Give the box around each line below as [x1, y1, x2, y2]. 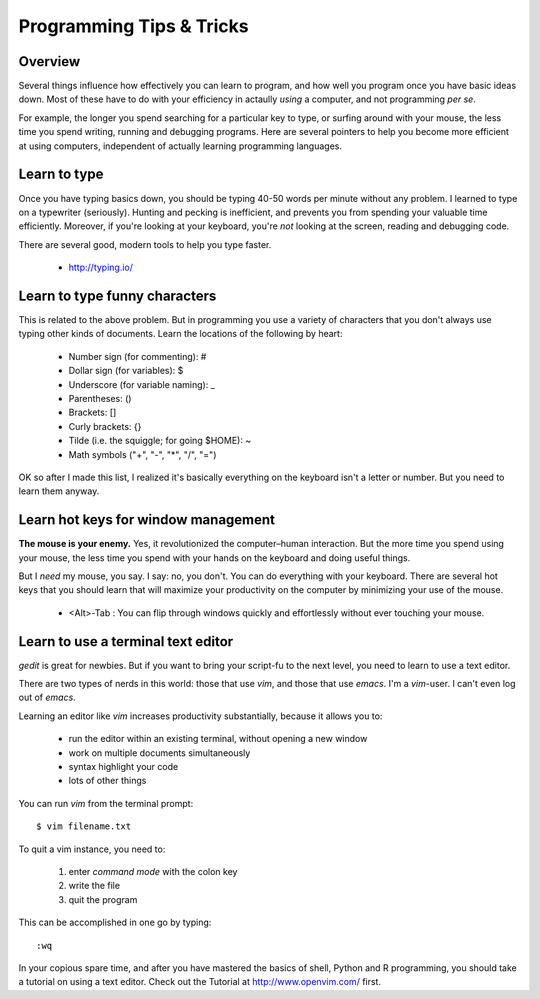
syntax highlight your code [68, 761, 179, 773]
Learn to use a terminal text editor [18, 633, 234, 650]
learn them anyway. [18, 485, 100, 497]
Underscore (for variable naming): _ [68, 378, 215, 390]
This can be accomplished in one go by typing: [18, 916, 212, 929]
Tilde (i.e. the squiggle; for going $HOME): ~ [68, 435, 252, 447]
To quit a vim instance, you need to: [18, 843, 166, 855]
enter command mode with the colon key [68, 865, 238, 877]
